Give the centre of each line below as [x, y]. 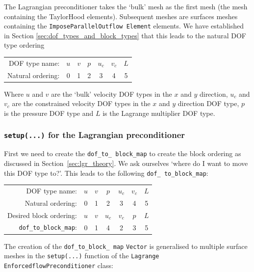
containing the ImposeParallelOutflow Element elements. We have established [124, 26]
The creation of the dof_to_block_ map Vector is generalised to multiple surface [126, 246]
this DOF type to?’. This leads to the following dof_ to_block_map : [106, 173]
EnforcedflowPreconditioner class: [59, 265]
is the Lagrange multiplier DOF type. [159, 113]
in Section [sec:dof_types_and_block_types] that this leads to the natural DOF [125, 35]
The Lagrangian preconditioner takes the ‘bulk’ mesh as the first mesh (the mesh [126, 6]
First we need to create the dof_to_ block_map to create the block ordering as [123, 153]
